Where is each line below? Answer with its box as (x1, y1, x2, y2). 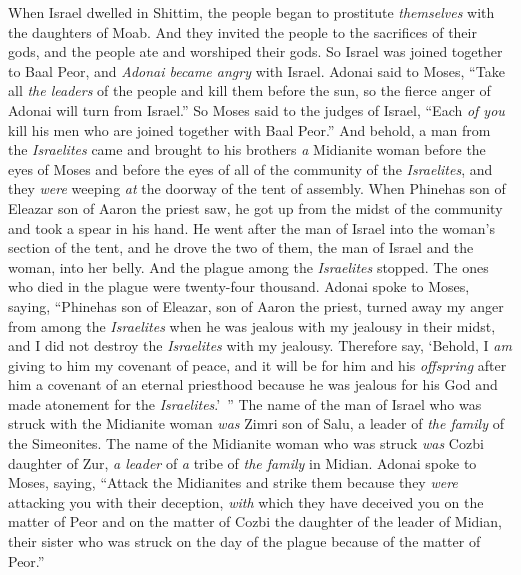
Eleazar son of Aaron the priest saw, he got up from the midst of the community (8, 197, 503, 218)
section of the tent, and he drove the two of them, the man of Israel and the (8, 237, 474, 258)
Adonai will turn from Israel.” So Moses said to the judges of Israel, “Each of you (8, 99, 505, 120)
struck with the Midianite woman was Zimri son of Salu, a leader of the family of (8, 413, 504, 434)
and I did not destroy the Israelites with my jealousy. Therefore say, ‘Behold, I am (8, 335, 512, 356)
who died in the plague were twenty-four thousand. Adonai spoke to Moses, (8, 276, 470, 297)
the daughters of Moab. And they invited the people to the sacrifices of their (8, 21, 477, 42)
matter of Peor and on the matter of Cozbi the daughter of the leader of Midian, (8, 511, 502, 532)
